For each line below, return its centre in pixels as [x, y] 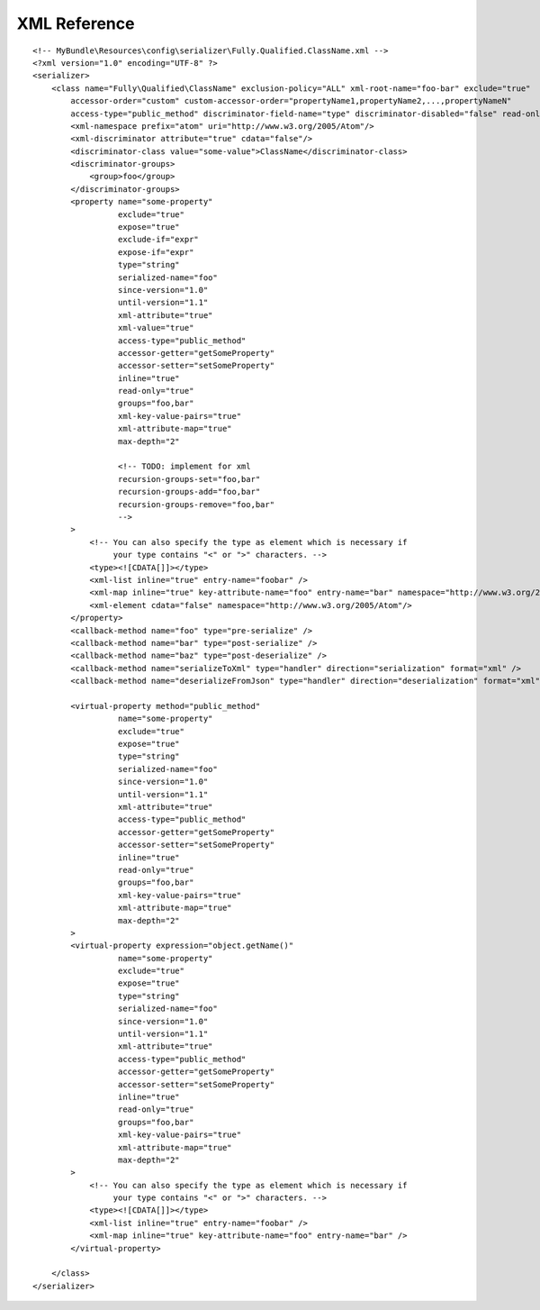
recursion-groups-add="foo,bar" [189, 492]
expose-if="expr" [156, 252]
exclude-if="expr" [158, 240]
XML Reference [76, 23]
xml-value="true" [156, 328]
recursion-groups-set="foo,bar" [189, 479]
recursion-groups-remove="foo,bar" [196, 504]
